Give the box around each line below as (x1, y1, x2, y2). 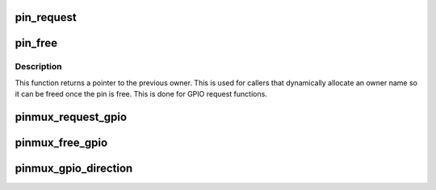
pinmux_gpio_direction (15, 162, 133, 176)
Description (15, 61, 62, 72)
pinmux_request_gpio (15, 109, 128, 124)
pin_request (15, 10, 77, 24)
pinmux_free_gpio (15, 136, 108, 149)
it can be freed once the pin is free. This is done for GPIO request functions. (15, 89, 268, 99)
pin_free (15, 36, 58, 50)
